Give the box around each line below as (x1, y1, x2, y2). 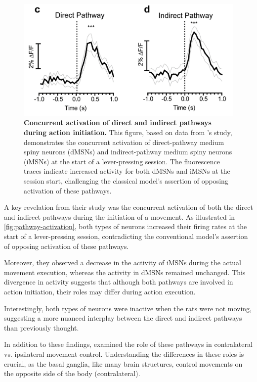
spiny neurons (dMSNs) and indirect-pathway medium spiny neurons (24, 146, 232, 157)
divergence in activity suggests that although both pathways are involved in (4, 277, 233, 287)
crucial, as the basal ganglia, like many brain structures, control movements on (4, 358, 243, 369)
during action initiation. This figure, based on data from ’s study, (24, 127, 232, 138)
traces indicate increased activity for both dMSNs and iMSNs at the (24, 166, 230, 176)
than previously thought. (4, 322, 79, 333)
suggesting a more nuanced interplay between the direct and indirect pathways (4, 313, 242, 323)
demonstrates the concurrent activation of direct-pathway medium (24, 137, 224, 147)
